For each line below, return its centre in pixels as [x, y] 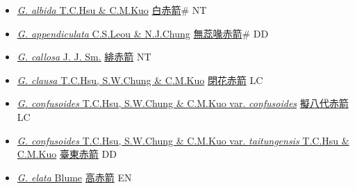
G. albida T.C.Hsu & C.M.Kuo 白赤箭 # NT [112, 10]
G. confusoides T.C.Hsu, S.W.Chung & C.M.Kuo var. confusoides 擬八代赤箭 [183, 103]
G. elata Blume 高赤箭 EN [74, 177]
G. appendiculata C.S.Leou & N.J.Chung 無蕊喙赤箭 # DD [143, 33]
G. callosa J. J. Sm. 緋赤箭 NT [84, 57]
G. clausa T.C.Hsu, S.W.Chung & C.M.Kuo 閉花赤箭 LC [140, 80]
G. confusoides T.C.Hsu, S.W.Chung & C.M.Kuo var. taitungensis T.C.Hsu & [183, 140]
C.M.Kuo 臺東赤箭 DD [67, 154]
